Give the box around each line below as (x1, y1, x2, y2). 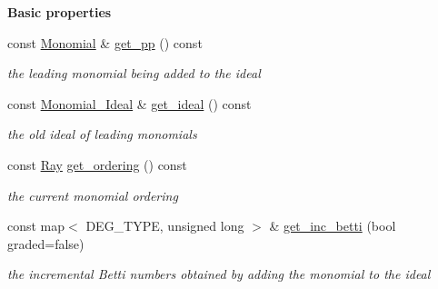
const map (7, 216, 65, 235)
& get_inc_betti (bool (269, 216, 396, 235)
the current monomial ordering (7, 185, 178, 204)
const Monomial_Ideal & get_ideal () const (7, 94, 252, 113)
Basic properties (7, 3, 112, 21)
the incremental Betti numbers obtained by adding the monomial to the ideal (7, 264, 431, 284)
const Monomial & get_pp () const (7, 33, 203, 52)
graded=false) (7, 234, 85, 253)
